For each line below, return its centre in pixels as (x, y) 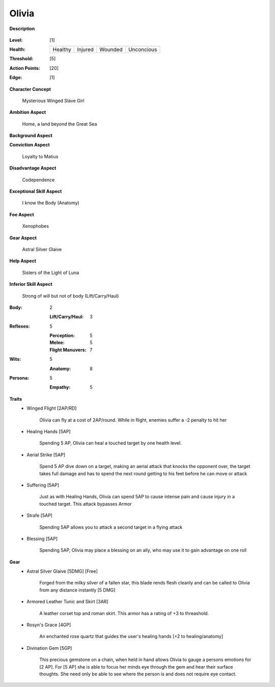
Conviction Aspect (30, 145)
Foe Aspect (22, 214)
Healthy (62, 50)
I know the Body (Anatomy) (51, 203)
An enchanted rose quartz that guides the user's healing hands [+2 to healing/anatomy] (131, 636)
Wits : (15, 359)
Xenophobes (36, 226)
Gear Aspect (23, 238)
